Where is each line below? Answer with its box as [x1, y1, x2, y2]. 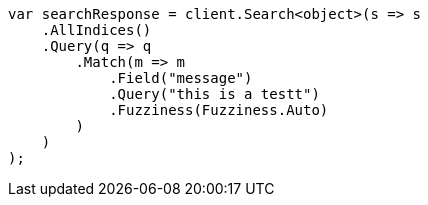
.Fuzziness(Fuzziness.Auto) [109, 102, 329, 118]
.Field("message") [109, 70, 253, 86]
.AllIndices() [41, 22, 152, 38]
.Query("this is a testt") [109, 86, 320, 102]
